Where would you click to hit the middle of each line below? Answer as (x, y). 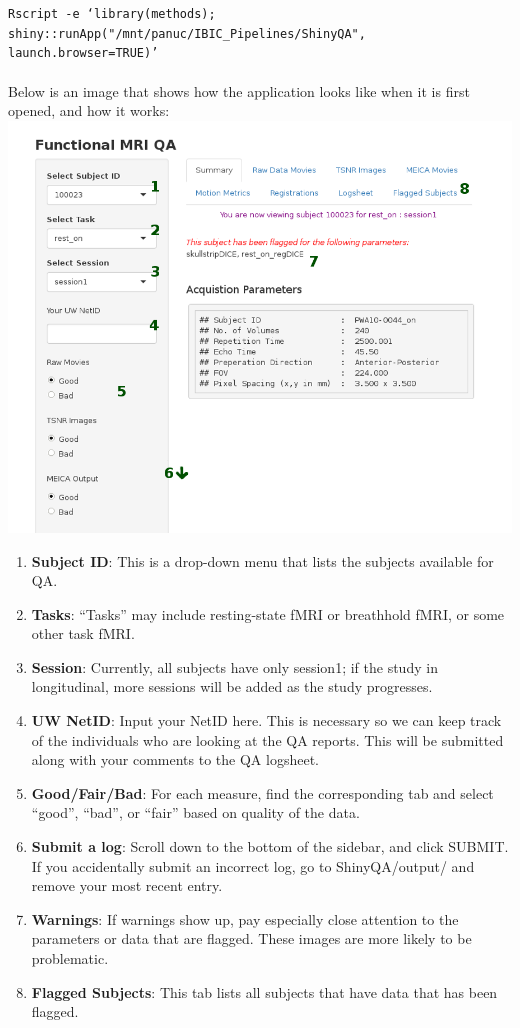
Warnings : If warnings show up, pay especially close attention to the (245, 918)
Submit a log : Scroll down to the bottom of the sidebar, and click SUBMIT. (270, 846)
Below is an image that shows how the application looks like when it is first (239, 90)
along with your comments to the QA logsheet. (175, 759)
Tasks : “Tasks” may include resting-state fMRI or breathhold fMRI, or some (268, 613)
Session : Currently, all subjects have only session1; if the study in (234, 666)
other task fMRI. (83, 633)
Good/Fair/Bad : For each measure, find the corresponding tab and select (262, 792)
